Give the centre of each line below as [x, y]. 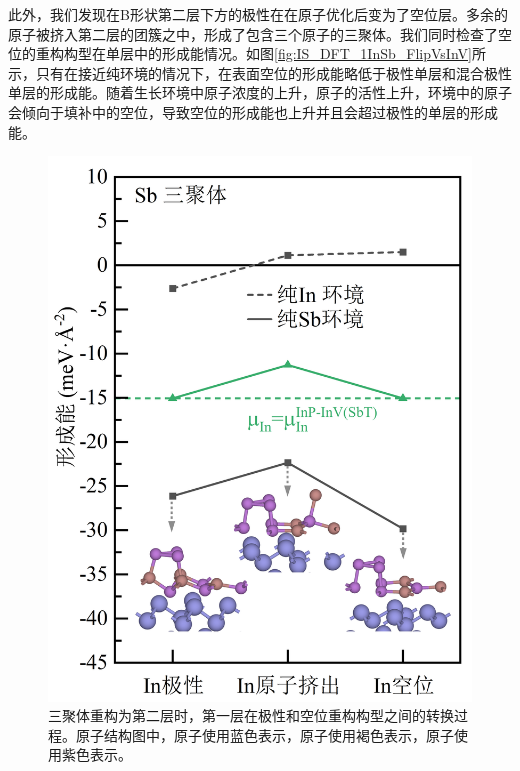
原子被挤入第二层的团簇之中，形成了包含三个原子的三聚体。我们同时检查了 [253, 33]
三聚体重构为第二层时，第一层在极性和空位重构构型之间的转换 [251, 715]
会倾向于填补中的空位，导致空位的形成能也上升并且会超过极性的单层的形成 [253, 111]
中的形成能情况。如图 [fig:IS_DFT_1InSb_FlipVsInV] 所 [309, 53]
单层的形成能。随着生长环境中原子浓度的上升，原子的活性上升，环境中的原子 [260, 92]
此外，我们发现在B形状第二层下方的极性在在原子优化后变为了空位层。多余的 [258, 14]
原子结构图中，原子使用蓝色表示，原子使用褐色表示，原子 [264, 734]
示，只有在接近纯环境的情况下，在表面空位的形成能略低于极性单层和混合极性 [260, 72]
